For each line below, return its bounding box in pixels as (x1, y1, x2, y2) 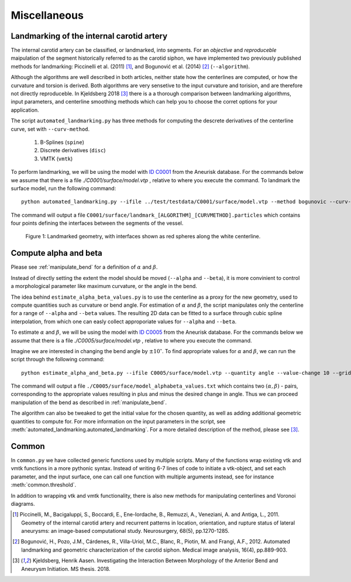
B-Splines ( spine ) (40, 138, 85, 146)
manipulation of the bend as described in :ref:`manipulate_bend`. (11, 399, 167, 406)
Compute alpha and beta (11, 248, 102, 258)
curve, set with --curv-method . (11, 125, 90, 132)
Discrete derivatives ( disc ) (40, 147, 106, 154)
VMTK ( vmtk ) (40, 155, 73, 162)
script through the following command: (11, 356, 105, 363)
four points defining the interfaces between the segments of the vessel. (11, 220, 184, 227)
